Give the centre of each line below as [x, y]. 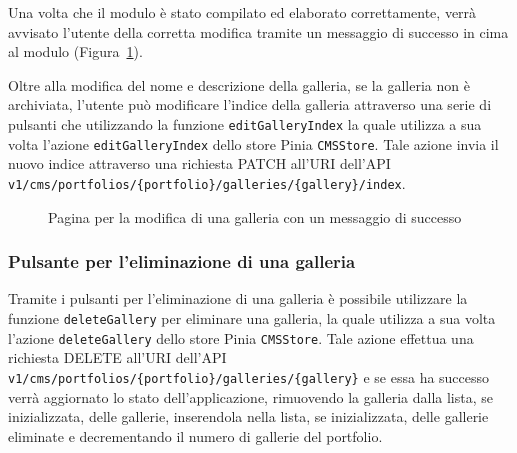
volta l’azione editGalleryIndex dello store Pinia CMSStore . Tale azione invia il [253, 143]
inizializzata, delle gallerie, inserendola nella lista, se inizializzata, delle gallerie [248, 416]
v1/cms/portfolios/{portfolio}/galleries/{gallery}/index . [207, 182]
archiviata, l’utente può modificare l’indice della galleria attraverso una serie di [250, 104]
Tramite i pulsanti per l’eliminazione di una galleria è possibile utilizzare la [238, 298]
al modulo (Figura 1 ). [75, 51]
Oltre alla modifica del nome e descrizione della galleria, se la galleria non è [239, 84]
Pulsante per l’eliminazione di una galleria [182, 261]
